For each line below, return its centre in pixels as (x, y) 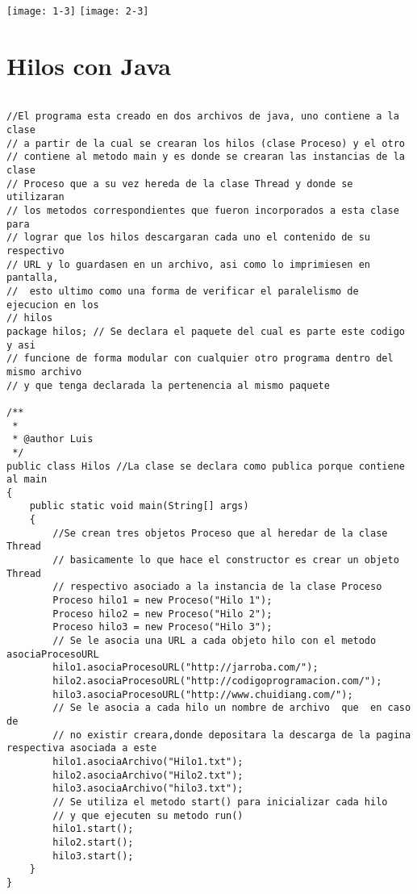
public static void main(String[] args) (139, 506)
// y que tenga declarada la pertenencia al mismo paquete (168, 385)
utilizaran (35, 197)
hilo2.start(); (93, 842)
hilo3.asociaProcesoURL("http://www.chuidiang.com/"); (203, 694)
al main (27, 480)
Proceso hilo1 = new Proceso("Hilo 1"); (163, 601)
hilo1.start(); (93, 829)
